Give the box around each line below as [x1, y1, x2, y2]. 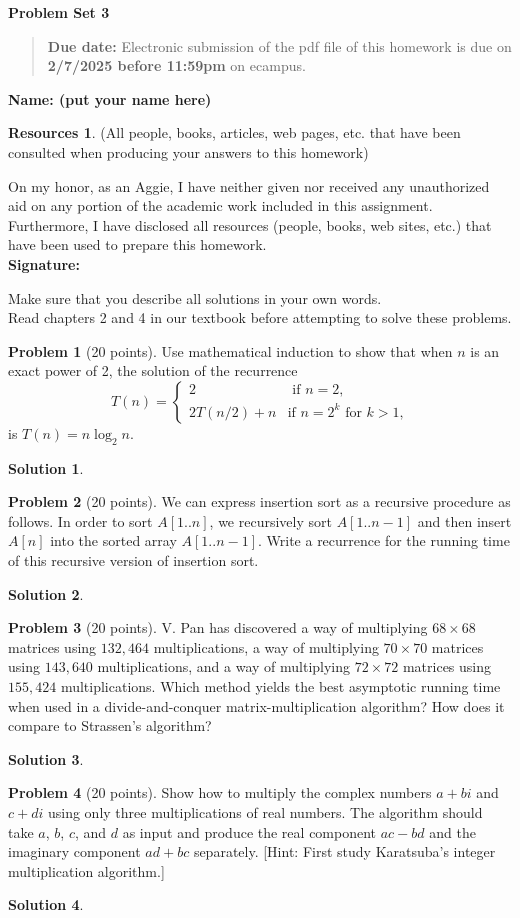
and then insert [417, 510, 512, 531]
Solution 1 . [8, 457, 84, 478]
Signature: [8, 253, 80, 274]
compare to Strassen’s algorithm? [8, 715, 212, 736]
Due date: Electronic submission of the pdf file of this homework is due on [47, 35, 512, 56]
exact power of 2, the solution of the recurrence [8, 360, 298, 381]
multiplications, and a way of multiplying [97, 656, 351, 677]
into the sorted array [50, 530, 177, 551]
